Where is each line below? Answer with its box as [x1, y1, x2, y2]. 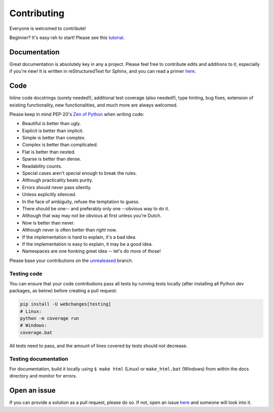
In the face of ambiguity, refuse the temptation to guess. [22, 198, 140, 205]
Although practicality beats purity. [22, 177, 93, 183]
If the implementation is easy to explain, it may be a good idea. [22, 241, 153, 247]
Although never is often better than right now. [22, 227, 117, 233]
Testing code [9, 270, 43, 277]
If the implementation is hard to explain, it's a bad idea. [22, 234, 137, 240]
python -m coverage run [20, 316, 80, 321]
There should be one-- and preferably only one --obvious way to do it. [22, 206, 169, 211]
